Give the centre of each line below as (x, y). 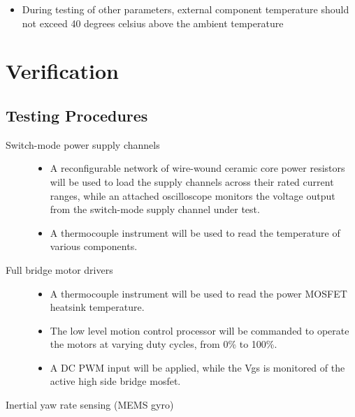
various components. (94, 246)
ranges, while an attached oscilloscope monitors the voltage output (193, 195)
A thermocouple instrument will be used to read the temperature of (195, 232)
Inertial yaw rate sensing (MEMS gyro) (90, 405)
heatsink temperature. (97, 307)
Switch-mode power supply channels (83, 144)
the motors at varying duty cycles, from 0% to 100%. (164, 344)
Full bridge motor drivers (59, 269)
